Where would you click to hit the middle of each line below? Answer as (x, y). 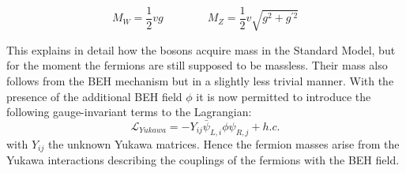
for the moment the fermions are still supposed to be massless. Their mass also (197, 65)
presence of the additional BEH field (94, 96)
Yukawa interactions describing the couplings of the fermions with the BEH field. (203, 160)
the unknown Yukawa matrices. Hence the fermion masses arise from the (224, 143)
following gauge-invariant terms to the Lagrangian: (129, 112)
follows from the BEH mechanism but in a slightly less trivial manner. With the (200, 81)
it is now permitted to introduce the (284, 96)
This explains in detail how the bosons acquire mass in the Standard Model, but (201, 49)
